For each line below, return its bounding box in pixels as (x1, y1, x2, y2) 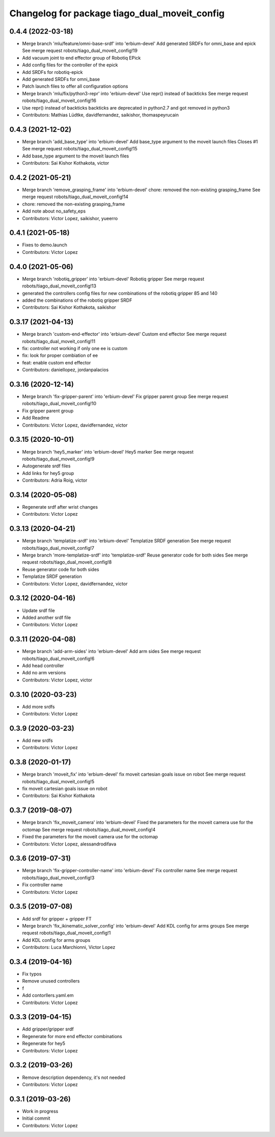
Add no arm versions (22, 670, 66, 676)
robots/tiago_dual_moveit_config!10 (22, 401, 97, 407)
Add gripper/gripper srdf (22, 1026, 74, 1032)
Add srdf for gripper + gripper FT (22, 915, 92, 922)
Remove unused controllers (22, 978, 80, 984)
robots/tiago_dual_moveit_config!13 (22, 283, 97, 289)
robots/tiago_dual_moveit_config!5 (22, 778, 95, 784)
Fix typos (22, 971, 42, 977)
